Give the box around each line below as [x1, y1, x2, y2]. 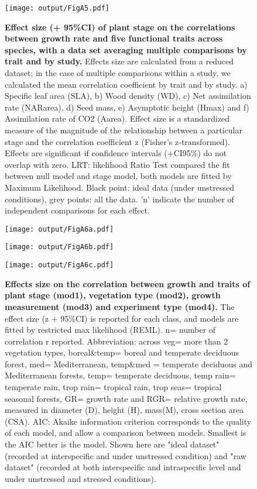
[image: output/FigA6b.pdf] [5, 243, 114, 252]
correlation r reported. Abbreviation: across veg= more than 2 [5, 335, 228, 347]
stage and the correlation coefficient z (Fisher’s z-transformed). [5, 135, 230, 147]
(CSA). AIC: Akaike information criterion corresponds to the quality [5, 415, 252, 427]
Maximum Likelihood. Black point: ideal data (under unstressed [5, 181, 234, 193]
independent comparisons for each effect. [5, 204, 150, 216]
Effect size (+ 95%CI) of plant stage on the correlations [5, 20, 235, 33]
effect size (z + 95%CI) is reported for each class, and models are [5, 312, 239, 324]
